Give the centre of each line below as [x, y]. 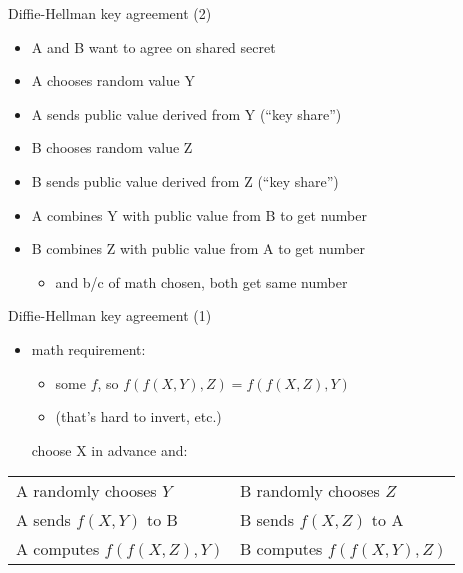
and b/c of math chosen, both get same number [201, 281]
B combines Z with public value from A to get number [198, 248]
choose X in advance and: [109, 449]
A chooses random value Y [113, 80]
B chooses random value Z [112, 147]
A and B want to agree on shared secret [153, 46]
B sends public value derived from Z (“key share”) [185, 180]
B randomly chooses [309, 491]
